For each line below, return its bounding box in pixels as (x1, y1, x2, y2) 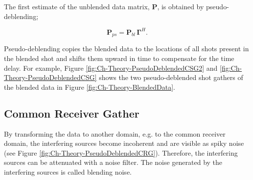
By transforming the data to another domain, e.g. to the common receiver (4, 128, 226, 139)
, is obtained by (157, 1, 204, 11)
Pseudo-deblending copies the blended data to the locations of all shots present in (4, 43, 249, 54)
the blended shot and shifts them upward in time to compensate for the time (4, 53, 234, 63)
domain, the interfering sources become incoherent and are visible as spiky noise (4, 138, 244, 148)
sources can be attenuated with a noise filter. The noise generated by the (4, 157, 223, 167)
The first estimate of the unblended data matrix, (4, 1, 150, 11)
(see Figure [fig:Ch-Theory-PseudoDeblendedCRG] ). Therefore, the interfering (4, 147, 238, 158)
